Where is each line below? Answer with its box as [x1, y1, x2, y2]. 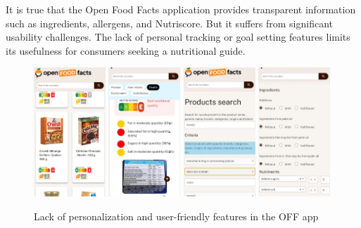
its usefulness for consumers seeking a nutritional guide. [6, 43, 246, 58]
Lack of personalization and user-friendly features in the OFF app [34, 208, 319, 223]
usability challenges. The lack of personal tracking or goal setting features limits [6, 29, 350, 44]
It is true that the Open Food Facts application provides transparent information [6, 2, 356, 16]
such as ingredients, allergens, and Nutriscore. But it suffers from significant [6, 15, 333, 30]
